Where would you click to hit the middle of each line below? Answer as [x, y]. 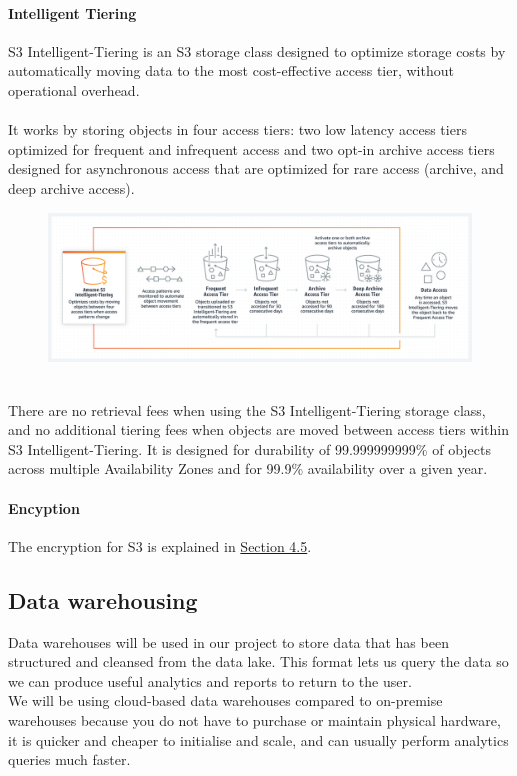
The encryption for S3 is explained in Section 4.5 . [160, 545]
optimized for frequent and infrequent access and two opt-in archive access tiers [251, 148]
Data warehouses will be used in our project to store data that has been [228, 641]
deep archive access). [71, 187]
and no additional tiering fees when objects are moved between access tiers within [258, 429]
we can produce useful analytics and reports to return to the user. [210, 680]
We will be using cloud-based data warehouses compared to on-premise [225, 700]
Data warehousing [103, 599]
